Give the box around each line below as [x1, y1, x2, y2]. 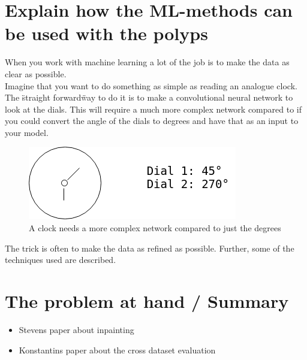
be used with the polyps [5, 21, 208, 46]
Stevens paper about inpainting [19, 323, 134, 335]
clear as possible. [5, 67, 67, 80]
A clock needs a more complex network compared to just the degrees [29, 222, 281, 234]
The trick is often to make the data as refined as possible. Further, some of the [5, 241, 294, 254]
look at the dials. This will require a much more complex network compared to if [5, 102, 302, 115]
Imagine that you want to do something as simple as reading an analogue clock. [5, 79, 297, 92]
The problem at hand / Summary [5, 289, 289, 313]
